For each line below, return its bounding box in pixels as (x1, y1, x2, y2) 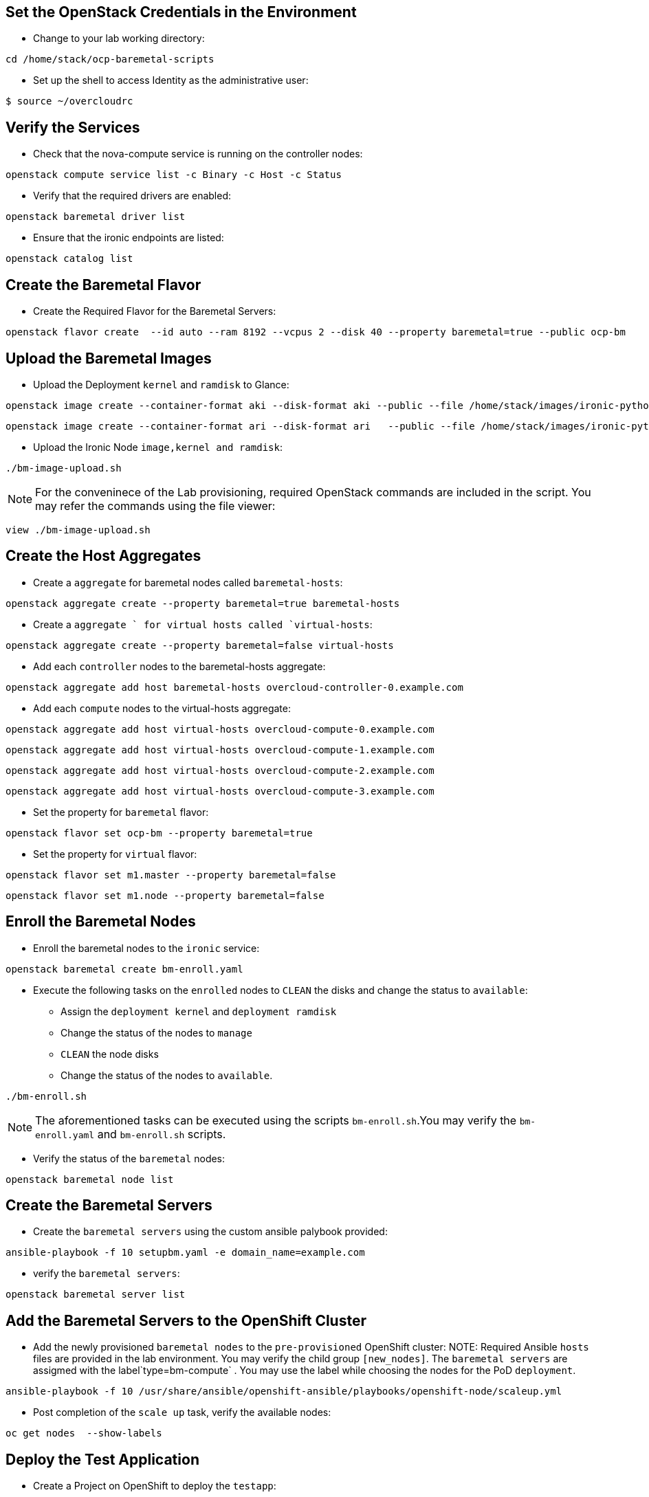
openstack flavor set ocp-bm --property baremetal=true (5, 827, 313, 839)
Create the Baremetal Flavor (5, 276, 201, 293)
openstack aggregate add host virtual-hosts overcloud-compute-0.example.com (5, 723, 434, 735)
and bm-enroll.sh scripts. (97, 1127, 226, 1141)
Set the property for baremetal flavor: (33, 806, 209, 818)
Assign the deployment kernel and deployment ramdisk (60, 1005, 337, 1017)
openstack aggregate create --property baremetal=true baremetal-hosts (5, 597, 400, 609)
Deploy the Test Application (5, 1450, 199, 1468)
